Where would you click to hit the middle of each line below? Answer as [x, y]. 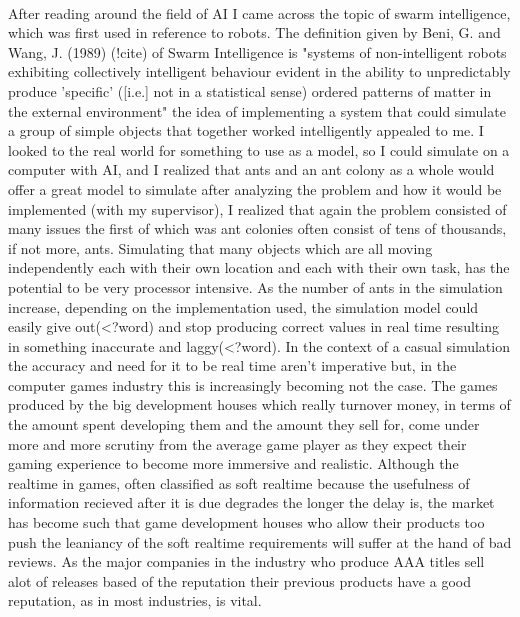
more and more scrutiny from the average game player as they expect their [237, 443]
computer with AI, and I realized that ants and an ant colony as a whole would [251, 169]
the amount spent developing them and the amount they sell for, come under [244, 424]
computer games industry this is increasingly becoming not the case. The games [253, 384]
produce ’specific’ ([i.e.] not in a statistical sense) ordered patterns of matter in [250, 90]
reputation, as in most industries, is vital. [135, 600]
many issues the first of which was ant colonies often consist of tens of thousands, [257, 228]
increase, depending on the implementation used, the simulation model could [243, 306]
